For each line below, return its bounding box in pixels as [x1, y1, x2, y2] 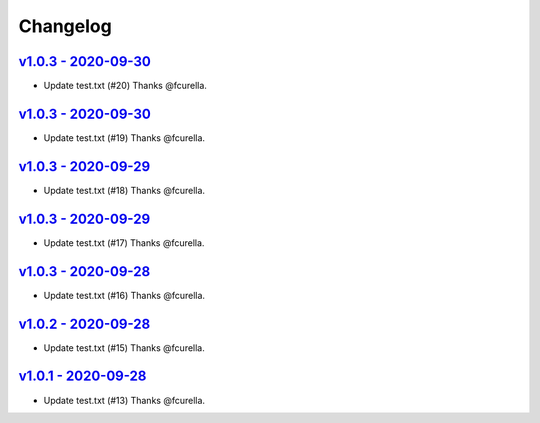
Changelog [18, 15, 112, 37]
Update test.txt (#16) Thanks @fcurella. [43, 289, 205, 301]
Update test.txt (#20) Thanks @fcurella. [43, 80, 207, 92]
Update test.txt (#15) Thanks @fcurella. [43, 341, 205, 354]
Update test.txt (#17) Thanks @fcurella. [43, 236, 205, 249]
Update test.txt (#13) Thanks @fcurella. [43, 394, 205, 406]
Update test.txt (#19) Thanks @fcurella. [43, 131, 205, 144]
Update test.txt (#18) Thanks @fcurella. [43, 184, 205, 196]
